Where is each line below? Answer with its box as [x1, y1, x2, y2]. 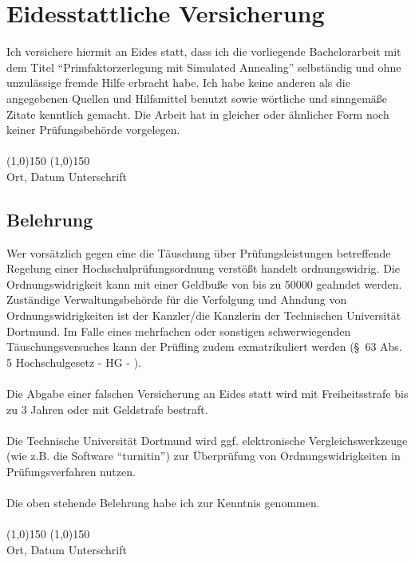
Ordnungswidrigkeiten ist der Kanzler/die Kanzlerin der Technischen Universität [6, 307, 401, 324]
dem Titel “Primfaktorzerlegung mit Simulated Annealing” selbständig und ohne [6, 58, 401, 75]
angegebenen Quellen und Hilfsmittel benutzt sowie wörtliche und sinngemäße [6, 89, 388, 106]
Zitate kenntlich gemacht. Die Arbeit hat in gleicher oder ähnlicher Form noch [6, 105, 389, 122]
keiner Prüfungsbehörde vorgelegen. [6, 121, 180, 138]
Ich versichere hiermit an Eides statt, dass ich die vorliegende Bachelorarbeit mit [6, 43, 401, 60]
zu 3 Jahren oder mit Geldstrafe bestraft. [6, 400, 208, 417]
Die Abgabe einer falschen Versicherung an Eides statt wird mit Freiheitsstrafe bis [6, 385, 409, 402]
